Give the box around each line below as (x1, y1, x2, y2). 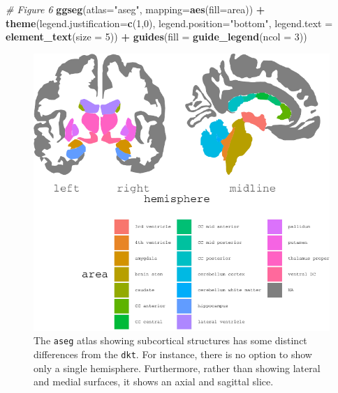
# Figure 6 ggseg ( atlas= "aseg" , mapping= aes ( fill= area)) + (6, 2, 265, 16)
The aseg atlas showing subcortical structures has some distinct (34, 333, 307, 348)
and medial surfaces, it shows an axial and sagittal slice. (34, 374, 274, 389)
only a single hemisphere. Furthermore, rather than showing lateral (34, 360, 321, 375)
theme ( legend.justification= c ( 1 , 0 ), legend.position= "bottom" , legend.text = (6, 15, 333, 30)
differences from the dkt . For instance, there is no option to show (34, 347, 312, 362)
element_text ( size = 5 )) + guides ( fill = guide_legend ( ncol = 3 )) (6, 29, 307, 44)
